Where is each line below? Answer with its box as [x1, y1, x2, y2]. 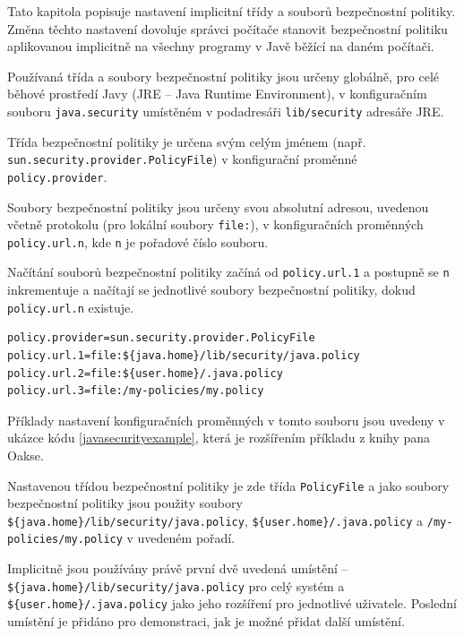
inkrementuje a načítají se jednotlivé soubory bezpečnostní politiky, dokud [7, 280, 416, 299]
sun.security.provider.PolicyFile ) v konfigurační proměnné [7, 150, 357, 168]
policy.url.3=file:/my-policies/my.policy [7, 384, 264, 398]
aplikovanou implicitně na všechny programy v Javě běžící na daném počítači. [7, 37, 434, 56]
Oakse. [7, 445, 44, 464]
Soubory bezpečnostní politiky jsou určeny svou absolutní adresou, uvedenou [7, 197, 429, 216]
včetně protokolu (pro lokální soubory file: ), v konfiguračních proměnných [7, 215, 424, 234]
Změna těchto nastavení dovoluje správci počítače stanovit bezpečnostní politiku [7, 19, 448, 38]
